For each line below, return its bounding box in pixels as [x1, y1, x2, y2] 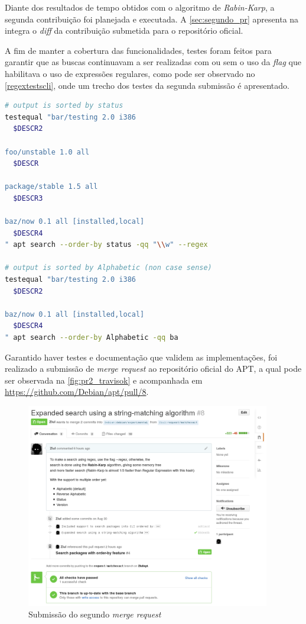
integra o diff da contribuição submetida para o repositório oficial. [5, 24, 243, 37]
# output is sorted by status [5, 101, 123, 110]
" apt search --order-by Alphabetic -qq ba [5, 333, 178, 342]
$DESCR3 [13, 194, 43, 202]
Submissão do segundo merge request [28, 608, 161, 620]
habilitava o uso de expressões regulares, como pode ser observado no [5, 67, 255, 79]
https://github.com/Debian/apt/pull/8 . [5, 385, 149, 398]
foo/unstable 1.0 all [5, 147, 90, 156]
